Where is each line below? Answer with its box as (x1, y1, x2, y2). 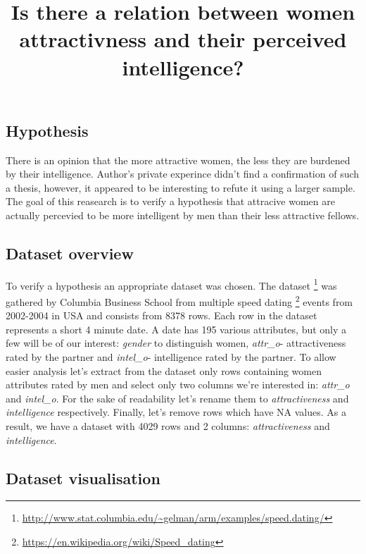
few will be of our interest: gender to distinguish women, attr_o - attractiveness (6, 336, 346, 350)
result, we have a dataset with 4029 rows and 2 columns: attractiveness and (6, 418, 330, 433)
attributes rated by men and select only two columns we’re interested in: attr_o (6, 377, 350, 392)
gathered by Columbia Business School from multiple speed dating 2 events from (6, 292, 353, 309)
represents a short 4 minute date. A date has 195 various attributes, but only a (6, 321, 347, 336)
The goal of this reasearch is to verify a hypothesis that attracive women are (6, 194, 335, 209)
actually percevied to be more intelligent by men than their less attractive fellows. (6, 207, 360, 222)
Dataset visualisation (6, 467, 160, 488)
